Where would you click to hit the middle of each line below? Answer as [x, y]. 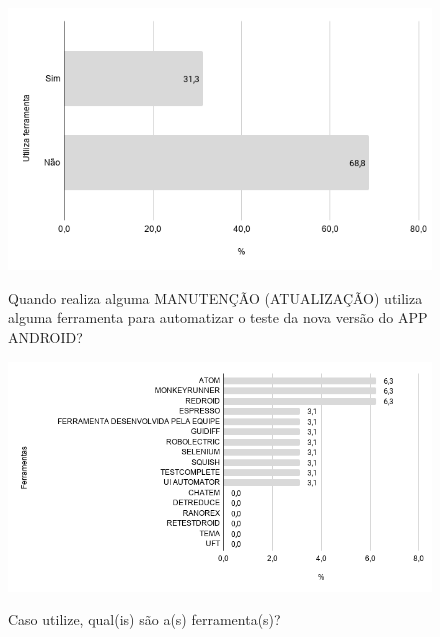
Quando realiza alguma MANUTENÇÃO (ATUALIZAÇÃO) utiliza [215, 297]
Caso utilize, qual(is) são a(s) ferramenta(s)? [144, 619]
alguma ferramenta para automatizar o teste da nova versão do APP [218, 317]
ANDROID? [45, 336]
